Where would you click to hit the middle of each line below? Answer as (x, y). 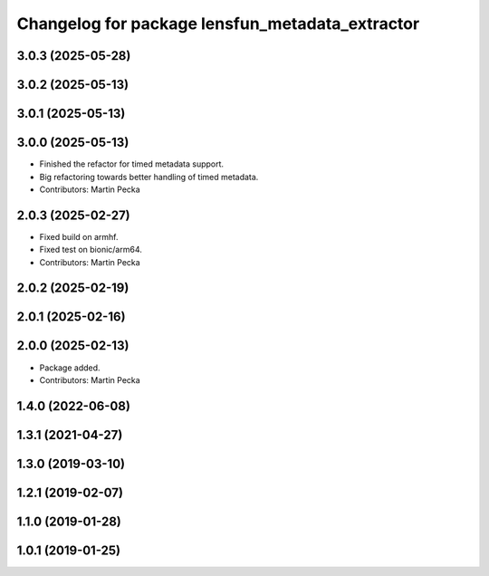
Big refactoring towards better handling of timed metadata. (149, 177)
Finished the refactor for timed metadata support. (132, 164)
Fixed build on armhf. (79, 236)
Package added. (70, 368)
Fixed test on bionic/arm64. (91, 250)
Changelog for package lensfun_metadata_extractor (218, 24)
